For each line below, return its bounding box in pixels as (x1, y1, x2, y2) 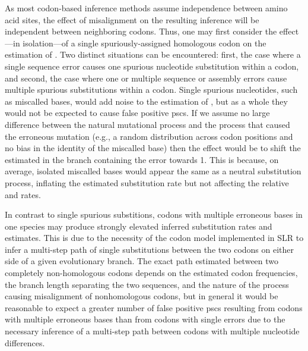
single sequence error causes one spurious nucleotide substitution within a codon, (5, 59, 299, 72)
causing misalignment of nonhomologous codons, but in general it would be (5, 290, 278, 302)
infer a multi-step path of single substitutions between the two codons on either (5, 243, 294, 255)
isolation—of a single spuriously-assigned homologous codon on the (23, 36, 266, 49)
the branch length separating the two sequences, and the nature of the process (5, 278, 289, 290)
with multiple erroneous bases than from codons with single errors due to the (5, 313, 285, 325)
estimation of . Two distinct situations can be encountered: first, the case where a (5, 48, 301, 61)
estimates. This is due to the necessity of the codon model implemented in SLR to (5, 231, 304, 244)
